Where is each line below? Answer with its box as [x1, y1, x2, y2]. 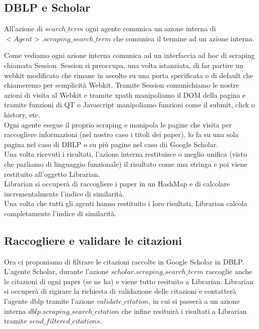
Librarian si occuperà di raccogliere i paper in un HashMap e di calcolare [4, 178, 230, 189]
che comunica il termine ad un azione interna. [113, 33, 254, 43]
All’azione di [4, 23, 43, 34]
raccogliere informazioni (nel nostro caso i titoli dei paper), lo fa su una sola [4, 129, 239, 140]
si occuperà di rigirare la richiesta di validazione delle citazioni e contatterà [4, 286, 236, 296]
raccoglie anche [206, 266, 252, 277]
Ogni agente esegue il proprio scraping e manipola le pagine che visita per [4, 119, 232, 129]
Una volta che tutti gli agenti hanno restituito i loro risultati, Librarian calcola [4, 198, 247, 209]
